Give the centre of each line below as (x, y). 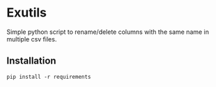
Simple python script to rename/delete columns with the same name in (108, 32)
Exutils (26, 13)
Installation (31, 61)
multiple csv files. (32, 39)
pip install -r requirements (49, 77)
